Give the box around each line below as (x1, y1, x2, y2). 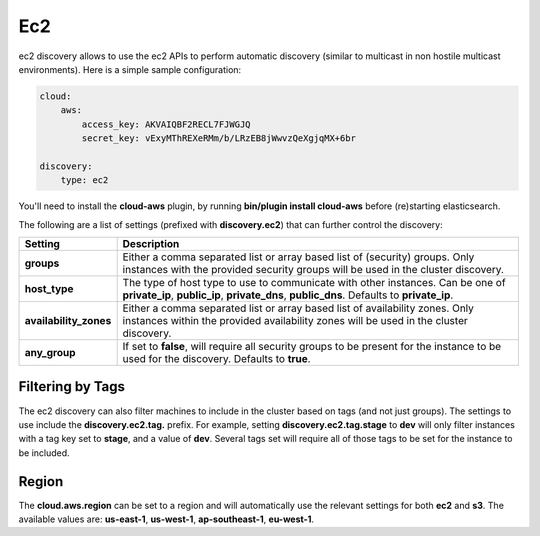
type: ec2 (60, 175, 109, 186)
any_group (24, 346, 76, 360)
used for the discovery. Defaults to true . (122, 352, 311, 366)
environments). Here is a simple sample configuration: (18, 63, 242, 75)
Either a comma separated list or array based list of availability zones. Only (122, 301, 475, 315)
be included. (18, 446, 70, 459)
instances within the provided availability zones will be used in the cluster (122, 314, 469, 328)
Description (122, 237, 180, 251)
